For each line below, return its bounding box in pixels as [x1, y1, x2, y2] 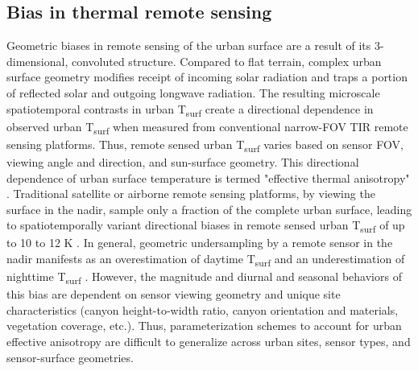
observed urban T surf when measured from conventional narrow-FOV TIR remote [6, 117, 408, 137]
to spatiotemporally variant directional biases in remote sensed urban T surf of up [6, 216, 405, 236]
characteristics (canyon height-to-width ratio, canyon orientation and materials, [6, 301, 399, 318]
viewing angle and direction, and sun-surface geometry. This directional [6, 153, 359, 170]
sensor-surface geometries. [6, 348, 134, 365]
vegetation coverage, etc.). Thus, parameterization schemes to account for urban [6, 317, 402, 334]
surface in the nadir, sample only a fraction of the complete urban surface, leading [6, 200, 412, 217]
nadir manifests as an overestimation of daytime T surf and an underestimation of [6, 250, 405, 269]
